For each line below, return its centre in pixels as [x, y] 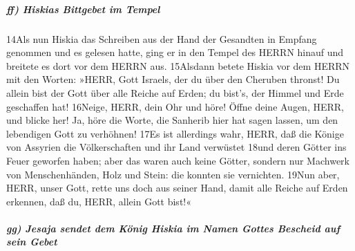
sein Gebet [32, 242]
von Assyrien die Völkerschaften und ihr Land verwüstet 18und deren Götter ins [176, 147]
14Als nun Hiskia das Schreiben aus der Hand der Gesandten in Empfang [162, 38]
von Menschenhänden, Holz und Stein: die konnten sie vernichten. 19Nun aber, [173, 174]
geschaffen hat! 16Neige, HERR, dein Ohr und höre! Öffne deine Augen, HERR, [175, 106]
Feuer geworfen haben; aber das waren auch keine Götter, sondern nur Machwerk [178, 160]
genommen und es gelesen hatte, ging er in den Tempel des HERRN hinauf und [175, 52]
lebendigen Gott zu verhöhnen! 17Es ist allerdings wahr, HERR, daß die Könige [175, 133]
